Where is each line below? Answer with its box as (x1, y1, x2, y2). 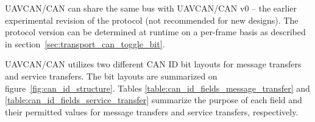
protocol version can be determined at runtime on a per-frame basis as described (5, 25, 306, 38)
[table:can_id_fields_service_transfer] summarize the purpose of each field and (5, 93, 302, 106)
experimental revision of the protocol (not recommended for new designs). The (5, 13, 299, 26)
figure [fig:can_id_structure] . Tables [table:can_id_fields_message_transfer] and (5, 81, 310, 94)
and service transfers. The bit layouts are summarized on (5, 69, 218, 82)
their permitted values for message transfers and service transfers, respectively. (5, 105, 299, 118)
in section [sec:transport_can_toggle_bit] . (5, 37, 165, 50)
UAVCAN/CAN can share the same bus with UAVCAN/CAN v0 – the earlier (5, 2, 297, 14)
